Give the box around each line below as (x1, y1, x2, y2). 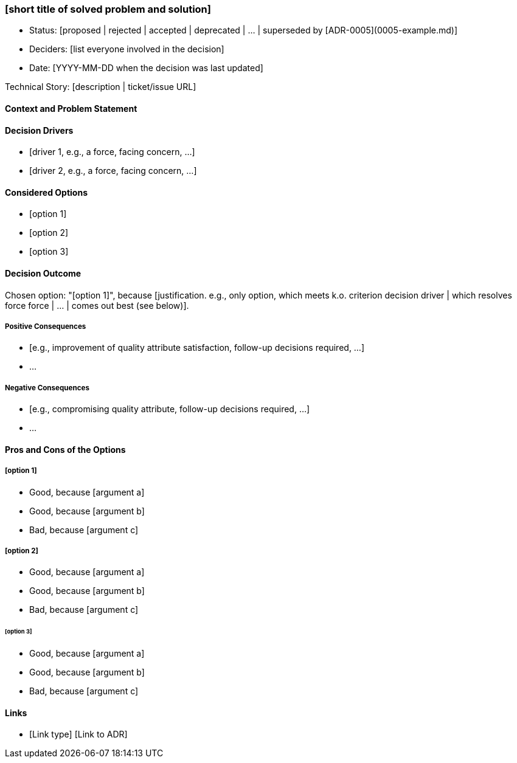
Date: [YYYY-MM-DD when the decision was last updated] (29, 63, 263, 74)
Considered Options (5, 187, 88, 198)
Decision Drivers (5, 125, 74, 136)
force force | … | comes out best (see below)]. (5, 300, 189, 311)
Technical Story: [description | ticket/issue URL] (5, 81, 196, 92)
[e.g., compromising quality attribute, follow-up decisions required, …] (29, 404, 310, 415)
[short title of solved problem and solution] (5, 3, 211, 15)
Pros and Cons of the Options (5, 444, 126, 455)
